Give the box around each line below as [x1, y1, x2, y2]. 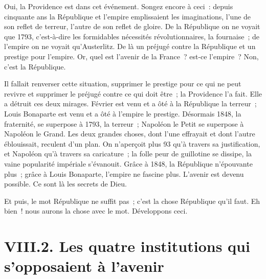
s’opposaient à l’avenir [4, 255, 164, 276]
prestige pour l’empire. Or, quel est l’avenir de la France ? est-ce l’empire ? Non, [4, 51, 259, 61]
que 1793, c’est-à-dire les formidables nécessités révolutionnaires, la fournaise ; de [4, 31, 259, 41]
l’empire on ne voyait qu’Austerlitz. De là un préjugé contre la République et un [4, 41, 256, 52]
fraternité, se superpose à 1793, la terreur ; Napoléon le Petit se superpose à [4, 118, 244, 129]
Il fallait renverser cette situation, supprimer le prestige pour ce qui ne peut [4, 78, 241, 89]
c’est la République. [4, 61, 66, 72]
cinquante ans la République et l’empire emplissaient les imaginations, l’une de [4, 11, 251, 21]
